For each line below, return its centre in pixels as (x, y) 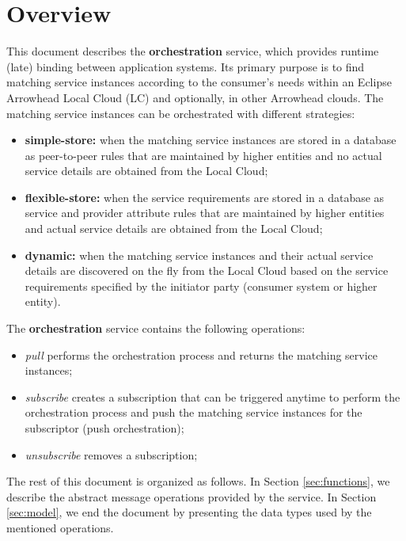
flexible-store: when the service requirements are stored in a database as (205, 197)
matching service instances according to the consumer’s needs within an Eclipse (199, 82)
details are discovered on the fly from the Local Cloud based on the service (207, 270)
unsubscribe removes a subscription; (111, 454)
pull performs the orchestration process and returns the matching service (201, 354)
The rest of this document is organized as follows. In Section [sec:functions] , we (198, 481)
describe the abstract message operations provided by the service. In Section (192, 496)
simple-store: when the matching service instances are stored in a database (211, 140)
